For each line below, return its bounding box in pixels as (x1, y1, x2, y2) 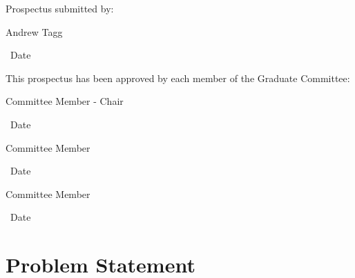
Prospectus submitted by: (6, 1, 114, 15)
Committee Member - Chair (6, 94, 124, 108)
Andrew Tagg (6, 24, 63, 39)
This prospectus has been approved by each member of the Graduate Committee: (6, 70, 350, 85)
